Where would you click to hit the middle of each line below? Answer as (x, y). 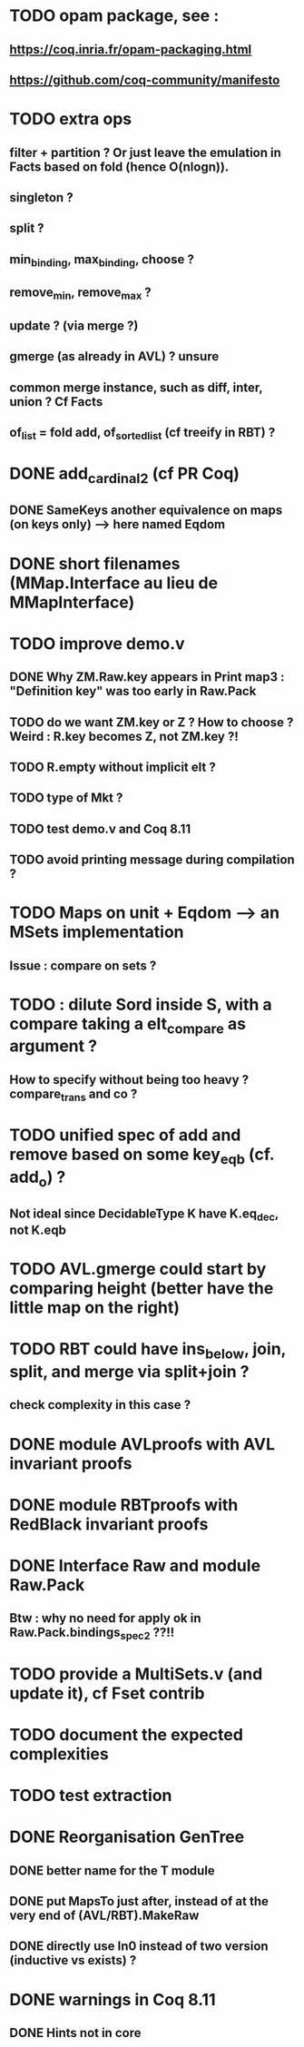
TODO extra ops (71, 119)
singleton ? (42, 197)
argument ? (54, 1046)
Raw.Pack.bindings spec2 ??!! (92, 1634)
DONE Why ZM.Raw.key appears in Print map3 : (147, 677)
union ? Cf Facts (56, 402)
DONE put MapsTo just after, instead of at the (139, 1901)
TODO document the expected (126, 1734)
